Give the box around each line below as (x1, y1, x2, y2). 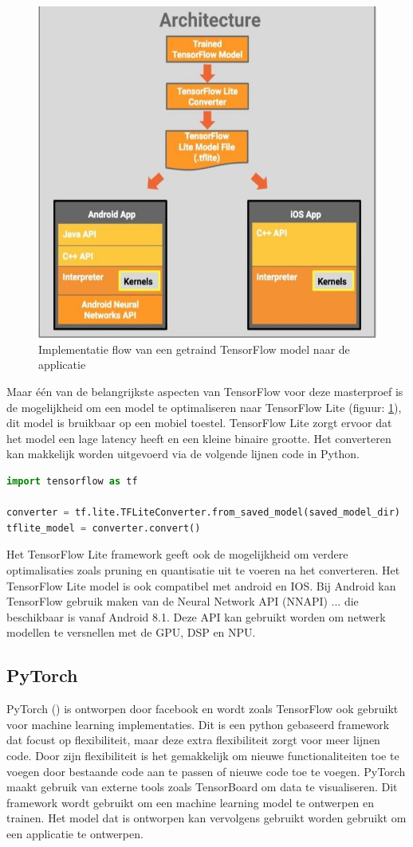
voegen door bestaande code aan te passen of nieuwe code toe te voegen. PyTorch (6, 763, 406, 779)
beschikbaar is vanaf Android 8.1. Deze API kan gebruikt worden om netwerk (6, 608, 386, 625)
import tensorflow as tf (6, 476, 138, 488)
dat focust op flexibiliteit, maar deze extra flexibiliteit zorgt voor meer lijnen (6, 731, 380, 748)
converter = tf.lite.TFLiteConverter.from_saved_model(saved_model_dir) (6, 507, 400, 519)
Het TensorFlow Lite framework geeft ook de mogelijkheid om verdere (6, 546, 348, 563)
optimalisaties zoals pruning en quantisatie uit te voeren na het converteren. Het (6, 562, 400, 578)
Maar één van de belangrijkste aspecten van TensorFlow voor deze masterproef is (6, 383, 403, 400)
